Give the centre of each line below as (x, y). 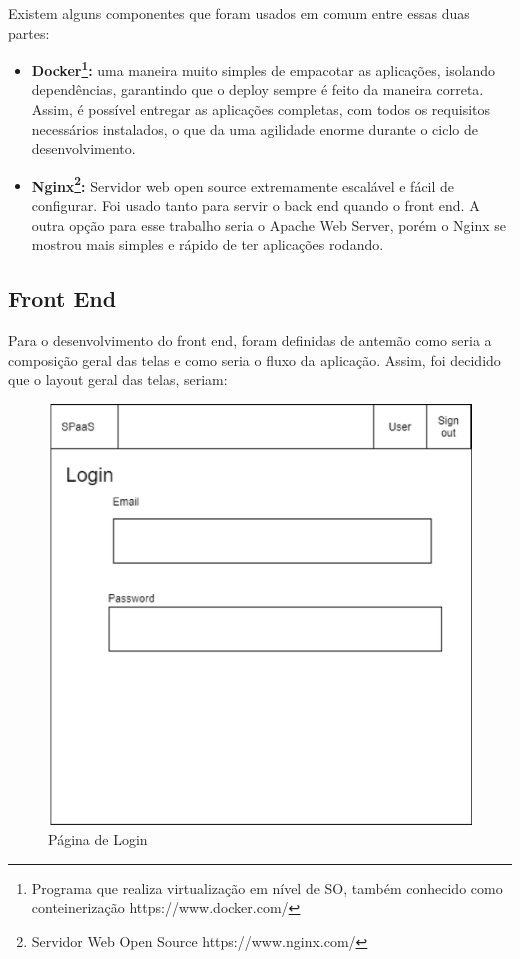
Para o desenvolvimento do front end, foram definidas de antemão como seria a (250, 340)
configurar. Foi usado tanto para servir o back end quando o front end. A (255, 205)
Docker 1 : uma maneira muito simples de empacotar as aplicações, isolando (263, 68)
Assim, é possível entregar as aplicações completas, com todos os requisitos (261, 109)
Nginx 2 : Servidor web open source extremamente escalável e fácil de (243, 184)
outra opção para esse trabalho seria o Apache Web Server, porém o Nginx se (269, 224)
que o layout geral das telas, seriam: (118, 379)
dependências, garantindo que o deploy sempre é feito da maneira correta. (257, 89)
